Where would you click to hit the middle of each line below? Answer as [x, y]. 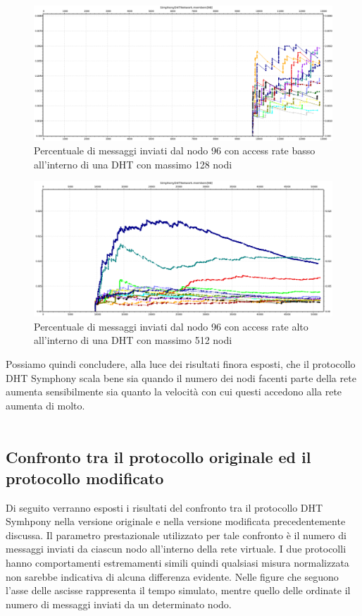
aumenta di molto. [45, 405]
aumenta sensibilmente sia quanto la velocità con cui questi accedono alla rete [174, 392]
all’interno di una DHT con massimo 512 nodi [133, 340]
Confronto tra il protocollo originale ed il [158, 457]
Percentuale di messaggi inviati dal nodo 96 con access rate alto [171, 326]
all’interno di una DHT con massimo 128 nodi [133, 164]
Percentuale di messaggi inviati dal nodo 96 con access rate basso [175, 150]
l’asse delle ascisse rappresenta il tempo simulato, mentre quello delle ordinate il [178, 590]
